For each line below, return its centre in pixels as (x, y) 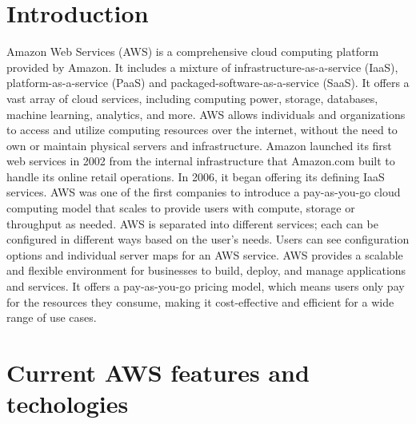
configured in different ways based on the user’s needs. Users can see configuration (208, 239)
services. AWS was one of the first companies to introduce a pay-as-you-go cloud (204, 192)
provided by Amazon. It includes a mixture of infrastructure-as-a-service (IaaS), (202, 67)
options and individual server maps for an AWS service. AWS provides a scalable (205, 254)
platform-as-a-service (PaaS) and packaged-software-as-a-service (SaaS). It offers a (208, 83)
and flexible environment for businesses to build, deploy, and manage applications (206, 270)
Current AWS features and (158, 372)
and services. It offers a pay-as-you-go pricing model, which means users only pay (206, 286)
